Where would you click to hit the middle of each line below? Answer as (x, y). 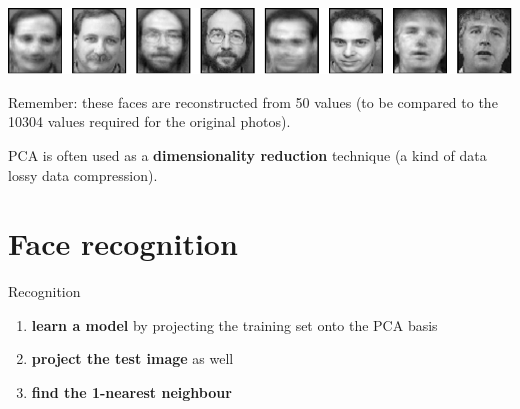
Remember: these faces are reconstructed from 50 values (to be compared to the (253, 101)
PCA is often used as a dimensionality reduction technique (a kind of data (247, 154)
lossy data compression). (83, 174)
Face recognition (123, 243)
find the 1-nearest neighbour (131, 392)
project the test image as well (132, 358)
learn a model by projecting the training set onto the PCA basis (234, 324)
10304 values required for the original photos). (149, 121)
